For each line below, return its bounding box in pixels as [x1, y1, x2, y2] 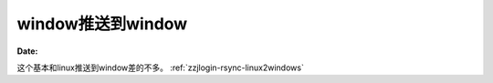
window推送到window [16, 14, 188, 34]
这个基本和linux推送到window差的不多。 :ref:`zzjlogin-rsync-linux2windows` [16, 62, 305, 73]
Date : [16, 46, 38, 57]
